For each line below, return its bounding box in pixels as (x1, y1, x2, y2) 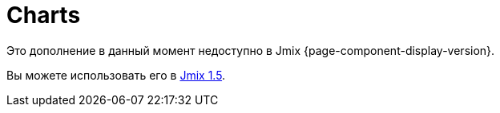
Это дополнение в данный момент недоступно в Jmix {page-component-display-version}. (6, 43, 495, 57)
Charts (6, 2, 81, 29)
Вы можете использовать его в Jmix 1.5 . (6, 68, 226, 82)
